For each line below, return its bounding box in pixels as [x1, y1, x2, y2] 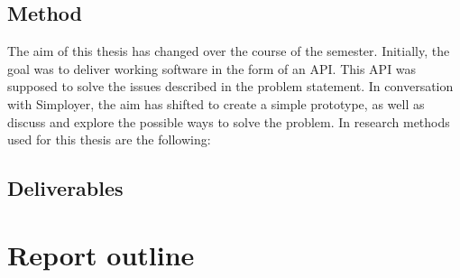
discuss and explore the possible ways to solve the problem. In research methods [7, 112, 450, 131]
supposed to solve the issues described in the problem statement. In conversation [7, 77, 454, 96]
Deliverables [7, 174, 124, 202]
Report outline [7, 236, 195, 273]
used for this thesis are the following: [7, 130, 211, 149]
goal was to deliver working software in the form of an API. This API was [7, 59, 417, 78]
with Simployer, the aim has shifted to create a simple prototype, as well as [7, 94, 425, 113]
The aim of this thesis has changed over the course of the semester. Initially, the [7, 42, 450, 60]
